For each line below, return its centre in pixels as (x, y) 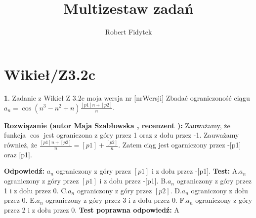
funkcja (15, 135)
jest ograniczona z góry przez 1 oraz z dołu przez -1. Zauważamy (141, 135)
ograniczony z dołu (219, 190)
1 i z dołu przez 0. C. (36, 190)
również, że (21, 145)
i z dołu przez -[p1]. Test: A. (195, 171)
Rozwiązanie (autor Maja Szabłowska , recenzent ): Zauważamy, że (117, 125)
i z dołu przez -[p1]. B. (133, 181)
